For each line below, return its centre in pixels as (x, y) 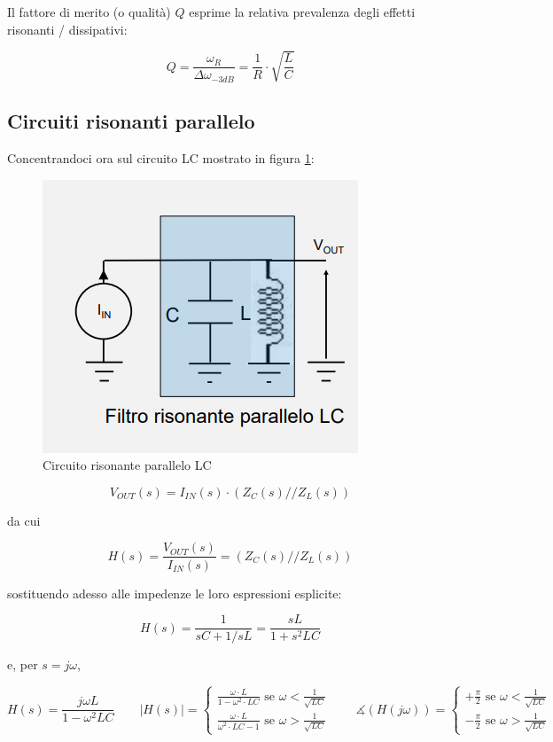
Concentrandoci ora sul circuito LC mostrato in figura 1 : (161, 158)
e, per (23, 664)
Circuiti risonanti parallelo (131, 121)
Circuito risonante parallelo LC (127, 465)
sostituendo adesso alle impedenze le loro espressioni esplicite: (175, 593)
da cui (24, 520)
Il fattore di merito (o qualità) (89, 12)
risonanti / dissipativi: (67, 29)
